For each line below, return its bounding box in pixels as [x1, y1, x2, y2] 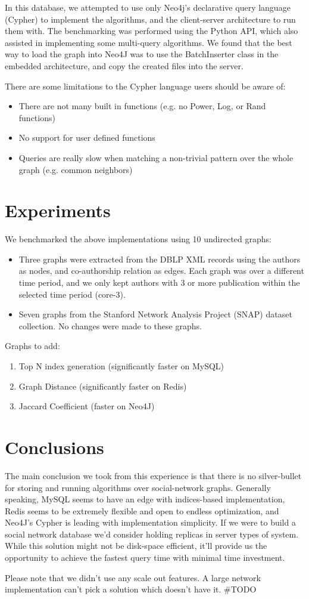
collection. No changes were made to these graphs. [18, 319, 202, 332]
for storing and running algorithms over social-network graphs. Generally [5, 481, 271, 493]
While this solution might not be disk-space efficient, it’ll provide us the [5, 539, 267, 552]
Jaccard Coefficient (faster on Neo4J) [18, 400, 155, 412]
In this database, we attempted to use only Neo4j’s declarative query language [5, 1, 291, 13]
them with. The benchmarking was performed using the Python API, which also [5, 24, 298, 37]
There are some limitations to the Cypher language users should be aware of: [5, 79, 286, 92]
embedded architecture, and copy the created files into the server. [5, 59, 244, 72]
